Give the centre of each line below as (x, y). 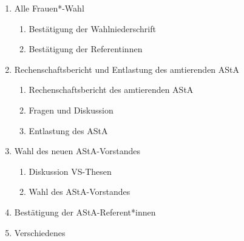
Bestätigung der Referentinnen (86, 49)
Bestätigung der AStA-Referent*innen (85, 212)
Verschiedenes (40, 232)
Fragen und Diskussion (71, 110)
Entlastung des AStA (68, 130)
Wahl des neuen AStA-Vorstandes (77, 151)
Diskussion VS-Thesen (70, 171)
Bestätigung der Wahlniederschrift (92, 28)
